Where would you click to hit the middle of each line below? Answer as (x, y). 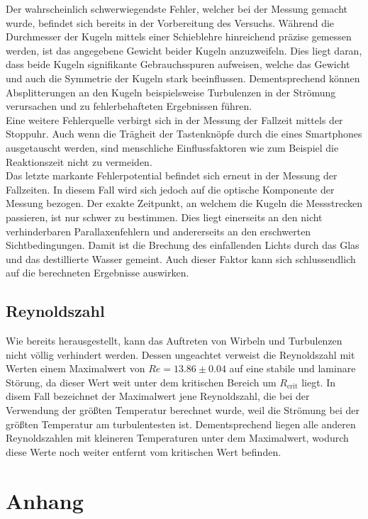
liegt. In (318, 382)
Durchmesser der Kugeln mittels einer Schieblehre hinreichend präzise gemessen (179, 37)
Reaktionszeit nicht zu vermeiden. (79, 161)
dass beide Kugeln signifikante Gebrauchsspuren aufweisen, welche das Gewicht (178, 64)
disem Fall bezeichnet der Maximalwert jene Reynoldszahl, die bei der (158, 396)
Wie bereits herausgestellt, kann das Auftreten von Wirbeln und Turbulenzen (174, 341)
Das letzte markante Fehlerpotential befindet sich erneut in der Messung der (172, 175)
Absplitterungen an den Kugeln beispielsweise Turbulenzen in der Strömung (171, 92)
